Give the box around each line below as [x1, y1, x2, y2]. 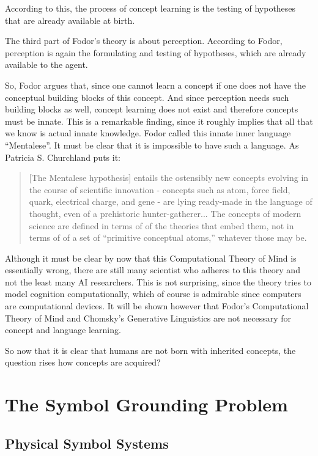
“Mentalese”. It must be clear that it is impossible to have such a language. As [5, 138, 299, 151]
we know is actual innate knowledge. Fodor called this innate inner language [5, 127, 291, 139]
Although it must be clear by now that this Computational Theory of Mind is [5, 251, 297, 264]
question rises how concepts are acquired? [5, 356, 161, 369]
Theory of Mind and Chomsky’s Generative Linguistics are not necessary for [5, 311, 292, 324]
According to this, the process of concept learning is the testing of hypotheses [5, 2, 296, 14]
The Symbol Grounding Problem [5, 392, 288, 417]
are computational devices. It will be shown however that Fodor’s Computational [5, 300, 309, 312]
